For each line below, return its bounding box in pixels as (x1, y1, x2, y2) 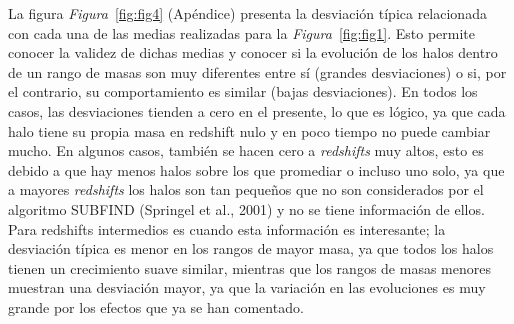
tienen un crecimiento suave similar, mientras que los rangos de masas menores (8, 257, 491, 278)
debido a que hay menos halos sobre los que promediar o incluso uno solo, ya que (8, 159, 505, 180)
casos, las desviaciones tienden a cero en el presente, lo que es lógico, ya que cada (8, 100, 506, 121)
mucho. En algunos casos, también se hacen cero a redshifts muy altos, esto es (8, 140, 484, 161)
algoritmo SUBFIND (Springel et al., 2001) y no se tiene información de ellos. (8, 198, 485, 219)
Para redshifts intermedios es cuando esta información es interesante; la (8, 218, 446, 239)
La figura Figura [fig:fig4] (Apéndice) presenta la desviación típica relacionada (8, 3, 487, 23)
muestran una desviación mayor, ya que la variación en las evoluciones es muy (8, 277, 486, 298)
